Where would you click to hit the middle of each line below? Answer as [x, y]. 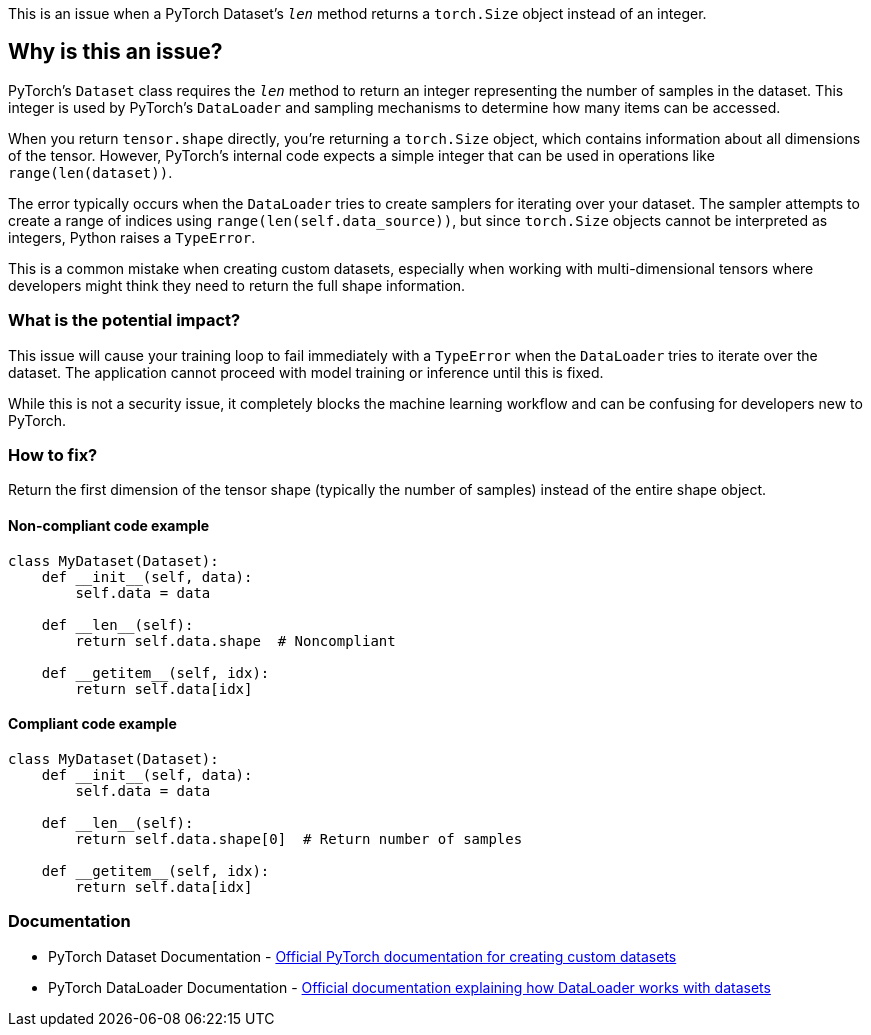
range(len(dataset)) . [90, 172]
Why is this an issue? [115, 52]
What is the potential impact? [124, 320]
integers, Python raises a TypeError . [132, 237]
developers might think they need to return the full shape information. [237, 285]
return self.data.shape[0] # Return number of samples [299, 838]
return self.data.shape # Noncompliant [235, 640]
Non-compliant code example [109, 525]
